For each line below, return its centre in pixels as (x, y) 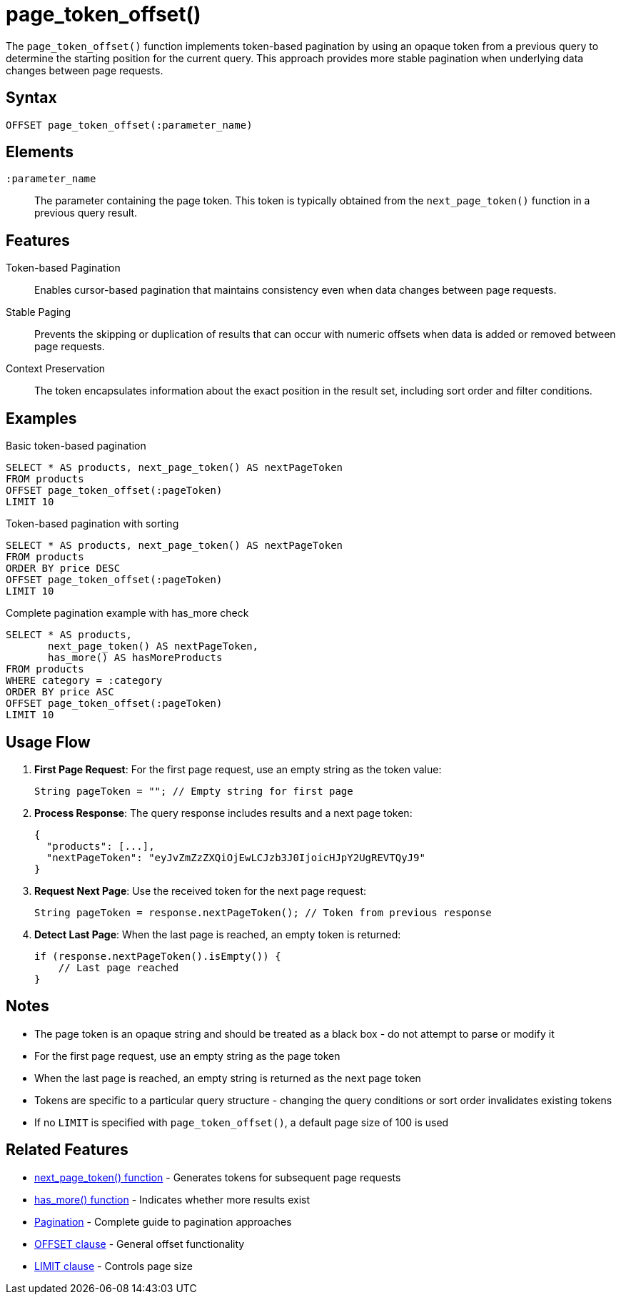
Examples (41, 418)
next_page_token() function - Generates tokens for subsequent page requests (218, 1177)
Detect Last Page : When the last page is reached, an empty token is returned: (218, 934)
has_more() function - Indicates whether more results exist (172, 1199)
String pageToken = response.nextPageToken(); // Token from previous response (263, 912)
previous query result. (86, 213)
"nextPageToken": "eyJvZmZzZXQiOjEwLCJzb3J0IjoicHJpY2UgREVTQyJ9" (236, 857)
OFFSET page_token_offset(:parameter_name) (129, 125)
